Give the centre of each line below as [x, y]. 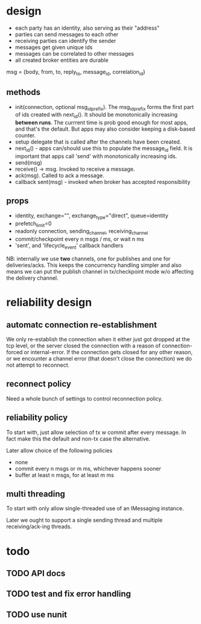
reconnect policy [39, 384]
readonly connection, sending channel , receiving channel [81, 232]
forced [14, 352]
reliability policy [37, 418]
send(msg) [28, 162]
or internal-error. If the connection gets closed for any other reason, [108, 352]
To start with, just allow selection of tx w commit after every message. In [96, 432]
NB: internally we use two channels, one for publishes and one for [88, 258]
